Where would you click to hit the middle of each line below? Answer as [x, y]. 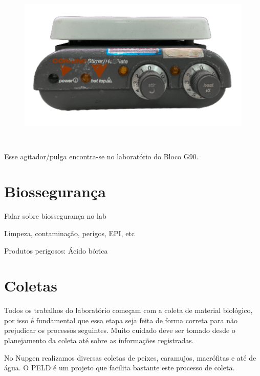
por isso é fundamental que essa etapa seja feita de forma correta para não [121, 320]
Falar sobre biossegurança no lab [55, 216]
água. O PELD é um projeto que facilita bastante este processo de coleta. [120, 368]
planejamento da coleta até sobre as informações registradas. [99, 340]
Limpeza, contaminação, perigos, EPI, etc [70, 233]
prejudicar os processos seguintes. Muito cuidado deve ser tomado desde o [120, 330]
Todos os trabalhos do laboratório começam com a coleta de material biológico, [128, 310]
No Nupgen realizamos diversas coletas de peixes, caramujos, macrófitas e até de [130, 357]
